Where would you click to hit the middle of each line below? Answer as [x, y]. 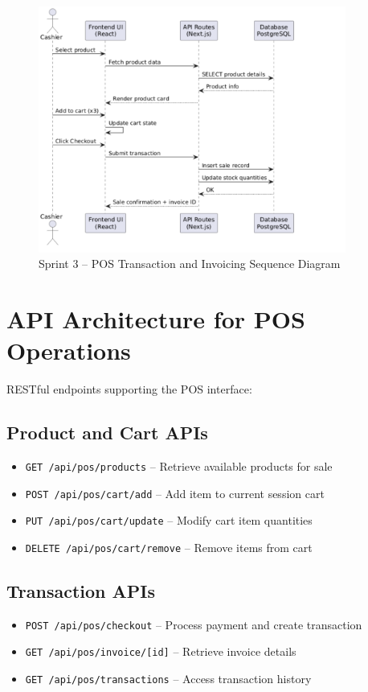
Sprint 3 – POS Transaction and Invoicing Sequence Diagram [190, 264]
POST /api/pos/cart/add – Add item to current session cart [175, 493]
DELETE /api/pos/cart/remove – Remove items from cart [169, 547]
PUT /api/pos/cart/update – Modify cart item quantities [169, 520]
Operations [69, 350]
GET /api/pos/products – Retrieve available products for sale [179, 465]
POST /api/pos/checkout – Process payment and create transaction [194, 624]
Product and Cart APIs [107, 432]
